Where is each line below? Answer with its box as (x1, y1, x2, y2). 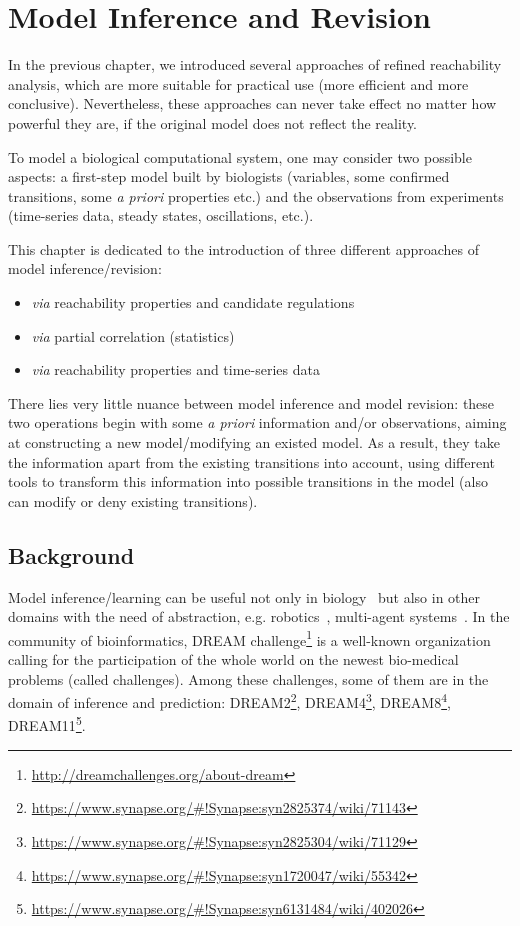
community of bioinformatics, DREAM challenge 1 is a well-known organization (8, 626, 491, 650)
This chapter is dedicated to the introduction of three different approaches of (8, 238, 479, 259)
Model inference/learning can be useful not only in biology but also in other (8, 586, 481, 607)
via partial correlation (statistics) (31, 325, 235, 346)
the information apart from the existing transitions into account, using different (8, 451, 496, 472)
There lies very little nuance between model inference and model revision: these (8, 392, 495, 413)
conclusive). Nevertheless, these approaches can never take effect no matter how (8, 93, 497, 114)
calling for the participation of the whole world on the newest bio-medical (8, 649, 459, 670)
